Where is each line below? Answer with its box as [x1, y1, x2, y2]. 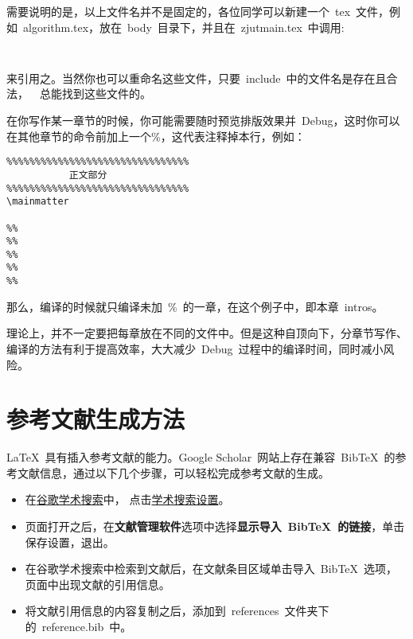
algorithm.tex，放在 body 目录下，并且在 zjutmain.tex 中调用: [22, 18, 345, 35]
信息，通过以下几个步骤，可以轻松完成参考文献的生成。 [39, 464, 329, 481]
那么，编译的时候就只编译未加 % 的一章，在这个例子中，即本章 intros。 [6, 298, 384, 314]
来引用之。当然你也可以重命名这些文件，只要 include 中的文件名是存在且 [6, 69, 387, 86]
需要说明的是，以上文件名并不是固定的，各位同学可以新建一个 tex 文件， [6, 3, 390, 19]
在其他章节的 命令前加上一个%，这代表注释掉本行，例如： [6, 127, 306, 144]
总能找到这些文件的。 [39, 85, 151, 102]
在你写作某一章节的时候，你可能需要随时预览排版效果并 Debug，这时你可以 [6, 112, 400, 129]
